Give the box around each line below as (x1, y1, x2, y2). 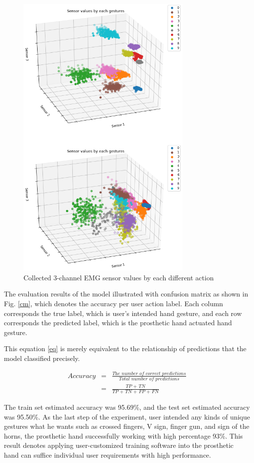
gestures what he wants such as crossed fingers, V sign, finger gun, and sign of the (4, 421, 250, 431)
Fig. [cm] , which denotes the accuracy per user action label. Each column (4, 298, 223, 308)
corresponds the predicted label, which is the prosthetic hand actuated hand (4, 317, 232, 328)
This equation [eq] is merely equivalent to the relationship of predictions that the (4, 343, 247, 354)
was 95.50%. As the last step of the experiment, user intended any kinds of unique (4, 411, 250, 421)
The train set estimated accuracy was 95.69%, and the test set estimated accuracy (4, 401, 250, 412)
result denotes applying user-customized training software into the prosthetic (4, 440, 234, 450)
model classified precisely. (4, 353, 80, 363)
